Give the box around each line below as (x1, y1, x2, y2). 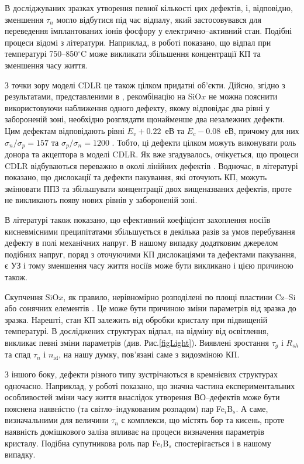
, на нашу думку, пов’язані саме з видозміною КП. (58, 348, 240, 360)
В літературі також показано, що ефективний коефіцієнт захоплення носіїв (5, 213, 271, 225)
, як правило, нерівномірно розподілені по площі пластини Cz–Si (63, 290, 296, 303)
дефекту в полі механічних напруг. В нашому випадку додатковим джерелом (5, 236, 278, 249)
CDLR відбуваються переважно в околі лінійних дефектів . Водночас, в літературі (5, 159, 298, 171)
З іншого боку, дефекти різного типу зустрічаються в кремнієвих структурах (5, 367, 278, 380)
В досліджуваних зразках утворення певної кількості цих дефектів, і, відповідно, (5, 2, 293, 13)
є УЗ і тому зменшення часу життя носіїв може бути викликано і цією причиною (5, 259, 293, 271)
